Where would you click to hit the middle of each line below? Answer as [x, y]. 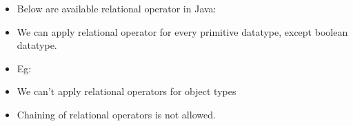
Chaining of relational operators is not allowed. [116, 114]
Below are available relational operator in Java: [117, 8]
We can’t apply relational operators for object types [127, 91]
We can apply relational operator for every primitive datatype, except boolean [182, 31]
